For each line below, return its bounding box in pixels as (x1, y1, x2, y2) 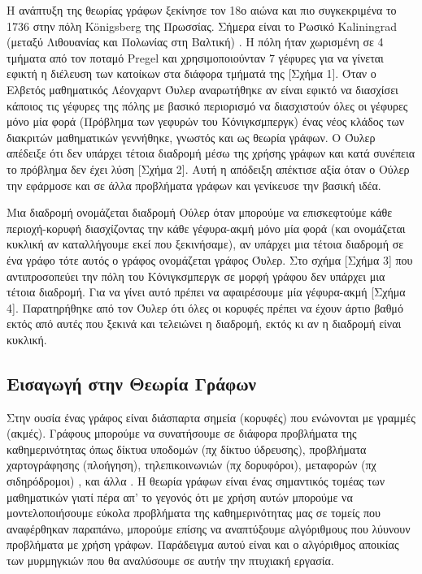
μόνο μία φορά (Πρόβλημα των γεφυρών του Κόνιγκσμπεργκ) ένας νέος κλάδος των (7, 113, 405, 130)
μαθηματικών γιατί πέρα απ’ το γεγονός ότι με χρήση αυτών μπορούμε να (7, 488, 353, 505)
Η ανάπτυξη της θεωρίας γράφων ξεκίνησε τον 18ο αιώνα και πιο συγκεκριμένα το (7, 2, 397, 18)
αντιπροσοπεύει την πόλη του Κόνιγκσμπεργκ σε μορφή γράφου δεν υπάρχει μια (7, 267, 385, 284)
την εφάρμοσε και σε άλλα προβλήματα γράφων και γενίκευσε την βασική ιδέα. (7, 176, 381, 193)
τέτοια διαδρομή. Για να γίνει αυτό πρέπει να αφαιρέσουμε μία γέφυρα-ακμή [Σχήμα (7, 283, 406, 300)
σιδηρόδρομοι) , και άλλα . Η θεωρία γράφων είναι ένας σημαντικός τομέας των (7, 473, 385, 490)
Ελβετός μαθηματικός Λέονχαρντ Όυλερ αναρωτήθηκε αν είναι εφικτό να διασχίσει (7, 80, 398, 97)
